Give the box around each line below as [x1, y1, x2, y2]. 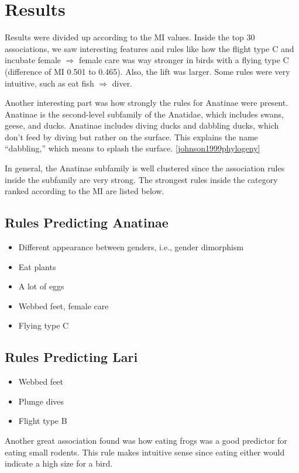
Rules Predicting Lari [5, 348, 138, 366]
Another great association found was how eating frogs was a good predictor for [5, 434, 287, 446]
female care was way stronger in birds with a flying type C [79, 54, 289, 66]
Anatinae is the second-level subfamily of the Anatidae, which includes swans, [5, 108, 284, 120]
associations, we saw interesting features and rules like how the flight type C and [5, 42, 294, 54]
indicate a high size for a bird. [5, 457, 113, 469]
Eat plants [18, 260, 56, 272]
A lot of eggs [18, 280, 64, 292]
